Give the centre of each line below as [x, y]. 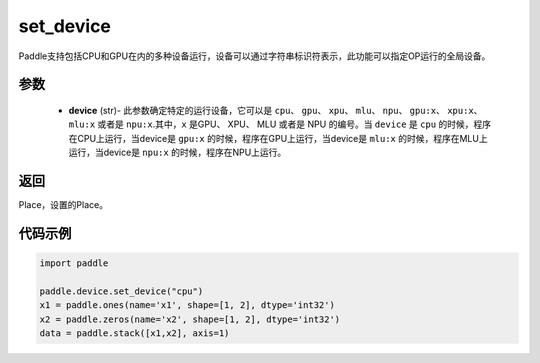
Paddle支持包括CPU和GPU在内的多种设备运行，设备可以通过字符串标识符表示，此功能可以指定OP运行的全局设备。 [254, 56]
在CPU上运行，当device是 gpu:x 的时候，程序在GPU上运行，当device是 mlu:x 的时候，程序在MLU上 [278, 138]
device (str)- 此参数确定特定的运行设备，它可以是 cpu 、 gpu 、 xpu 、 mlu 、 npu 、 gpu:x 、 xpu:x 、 [275, 110]
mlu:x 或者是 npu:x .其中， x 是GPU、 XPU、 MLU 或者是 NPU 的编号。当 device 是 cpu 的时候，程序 [280, 124]
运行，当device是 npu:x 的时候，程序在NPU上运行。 [177, 152]
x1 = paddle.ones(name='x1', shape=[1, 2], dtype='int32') [187, 305]
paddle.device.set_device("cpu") [121, 291]
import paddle [74, 263]
